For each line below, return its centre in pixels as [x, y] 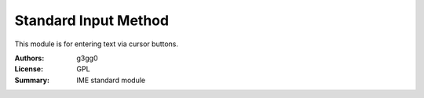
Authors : [29, 58]
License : [29, 69]
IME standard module [111, 80]
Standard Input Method [91, 20]
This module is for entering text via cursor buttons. [97, 44]
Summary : [32, 80]
